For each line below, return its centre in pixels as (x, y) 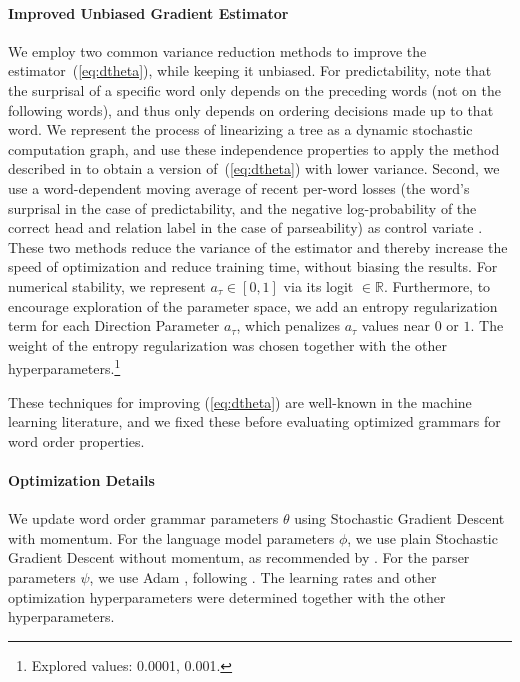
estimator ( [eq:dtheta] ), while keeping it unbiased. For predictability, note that (250, 70)
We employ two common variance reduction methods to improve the (217, 50)
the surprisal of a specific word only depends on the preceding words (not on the (254, 89)
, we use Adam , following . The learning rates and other (263, 576)
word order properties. (76, 440)
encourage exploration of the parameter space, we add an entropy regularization (253, 305)
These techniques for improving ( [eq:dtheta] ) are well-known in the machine (240, 401)
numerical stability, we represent (107, 285)
